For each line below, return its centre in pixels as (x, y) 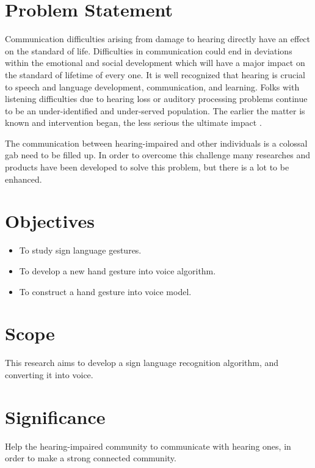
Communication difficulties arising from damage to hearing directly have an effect (158, 39)
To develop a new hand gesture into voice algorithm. (118, 270)
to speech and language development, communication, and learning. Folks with (152, 86)
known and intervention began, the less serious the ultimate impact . (133, 122)
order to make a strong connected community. (91, 458)
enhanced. (24, 179)
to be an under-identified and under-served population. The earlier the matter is (155, 110)
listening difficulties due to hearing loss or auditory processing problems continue (156, 99)
